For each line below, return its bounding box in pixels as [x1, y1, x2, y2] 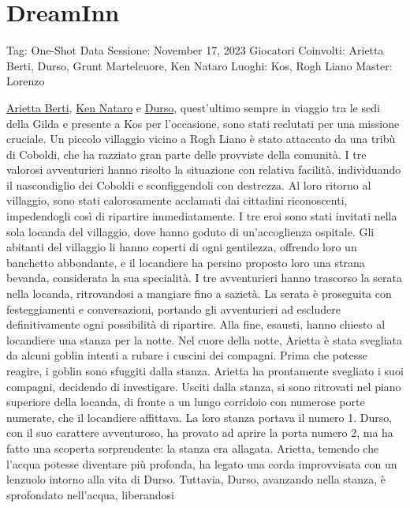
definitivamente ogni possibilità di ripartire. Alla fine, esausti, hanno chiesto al [6, 316, 386, 333]
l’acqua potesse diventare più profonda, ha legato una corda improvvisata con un [6, 455, 397, 472]
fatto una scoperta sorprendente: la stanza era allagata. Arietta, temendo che [6, 439, 379, 456]
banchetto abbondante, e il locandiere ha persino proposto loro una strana [6, 254, 365, 270]
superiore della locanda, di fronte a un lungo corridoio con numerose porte [6, 393, 365, 410]
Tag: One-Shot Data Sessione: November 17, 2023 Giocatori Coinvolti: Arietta [6, 42, 384, 58]
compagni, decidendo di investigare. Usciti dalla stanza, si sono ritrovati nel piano [6, 378, 401, 394]
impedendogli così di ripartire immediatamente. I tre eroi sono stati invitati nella [6, 208, 397, 224]
